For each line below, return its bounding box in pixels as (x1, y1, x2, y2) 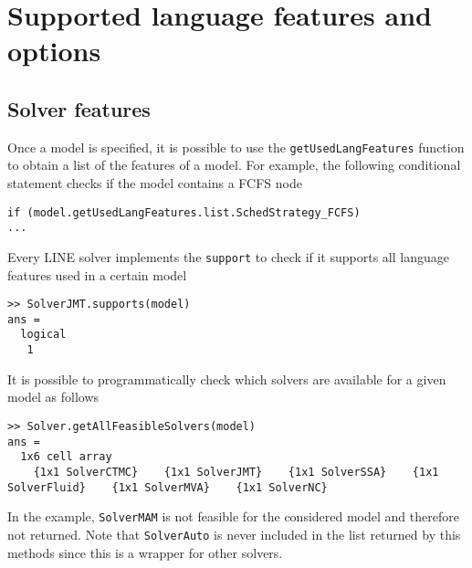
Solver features (7, 94, 151, 122)
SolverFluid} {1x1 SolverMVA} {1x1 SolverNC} (7, 480, 328, 494)
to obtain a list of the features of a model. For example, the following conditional (7, 155, 461, 174)
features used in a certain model (7, 265, 187, 284)
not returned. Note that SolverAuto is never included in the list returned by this (7, 524, 461, 543)
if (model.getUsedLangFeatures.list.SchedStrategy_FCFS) (7, 205, 361, 219)
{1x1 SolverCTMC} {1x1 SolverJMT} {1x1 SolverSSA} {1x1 (33, 465, 439, 479)
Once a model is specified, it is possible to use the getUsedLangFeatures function (7, 137, 465, 156)
